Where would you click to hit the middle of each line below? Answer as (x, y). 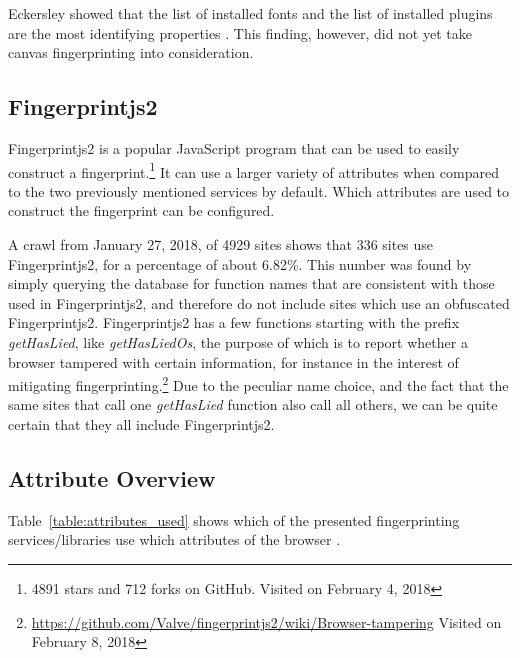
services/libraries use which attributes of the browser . (174, 539)
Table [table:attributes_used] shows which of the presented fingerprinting (234, 519)
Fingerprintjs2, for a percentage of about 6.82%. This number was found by (240, 263)
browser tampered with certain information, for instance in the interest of (233, 361)
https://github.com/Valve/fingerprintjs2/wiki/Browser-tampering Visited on (266, 621)
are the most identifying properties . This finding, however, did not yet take (240, 32)
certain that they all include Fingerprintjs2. (141, 424)
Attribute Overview (112, 478)
